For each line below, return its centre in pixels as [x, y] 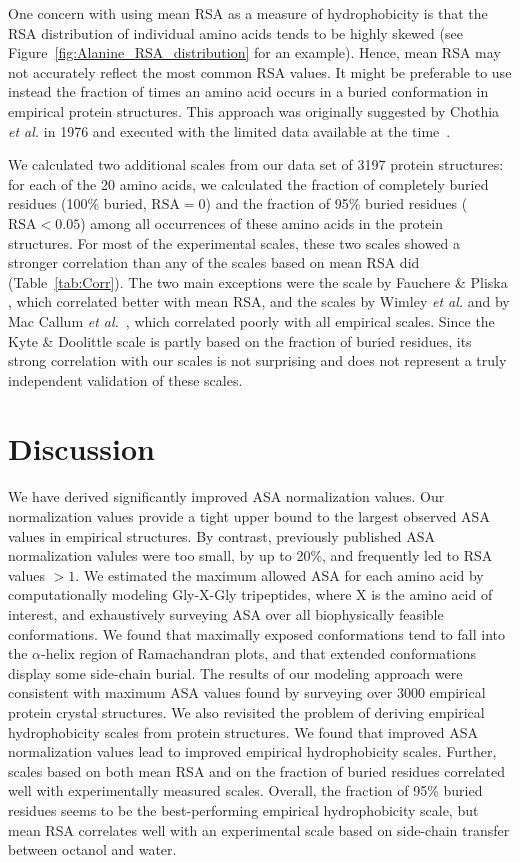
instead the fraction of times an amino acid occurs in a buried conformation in [248, 91]
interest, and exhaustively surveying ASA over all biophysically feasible [226, 613]
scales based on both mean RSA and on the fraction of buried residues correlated [256, 770]
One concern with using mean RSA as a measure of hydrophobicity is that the [248, 13]
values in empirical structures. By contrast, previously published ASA [222, 535]
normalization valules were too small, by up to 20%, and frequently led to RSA [250, 555]
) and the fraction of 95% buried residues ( [336, 203]
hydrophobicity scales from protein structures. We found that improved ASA [243, 731]
